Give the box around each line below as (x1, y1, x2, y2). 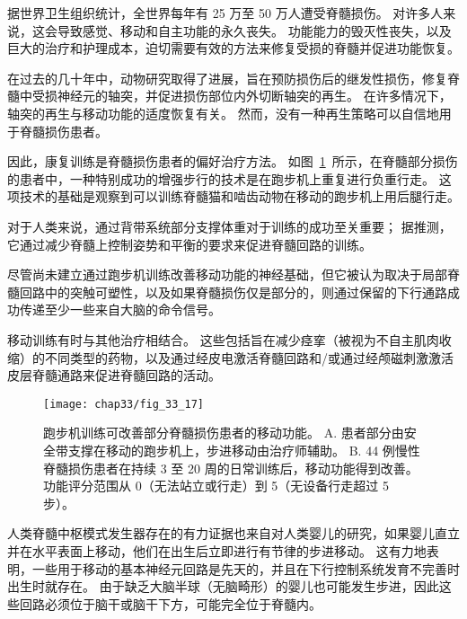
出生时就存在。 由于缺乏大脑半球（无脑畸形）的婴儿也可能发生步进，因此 (7, 577, 439, 596)
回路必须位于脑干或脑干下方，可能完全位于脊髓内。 (19, 594, 322, 613)
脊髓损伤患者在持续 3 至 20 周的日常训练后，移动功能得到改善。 (43, 458, 419, 477)
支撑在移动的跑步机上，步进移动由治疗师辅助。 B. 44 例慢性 (67, 440, 420, 459)
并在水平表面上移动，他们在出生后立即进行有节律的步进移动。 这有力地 (7, 541, 427, 560)
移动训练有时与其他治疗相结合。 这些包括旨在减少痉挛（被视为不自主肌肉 (7, 330, 439, 349)
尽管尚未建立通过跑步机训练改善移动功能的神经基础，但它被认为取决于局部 (7, 265, 447, 284)
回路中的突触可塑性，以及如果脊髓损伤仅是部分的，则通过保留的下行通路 (19, 282, 447, 301)
